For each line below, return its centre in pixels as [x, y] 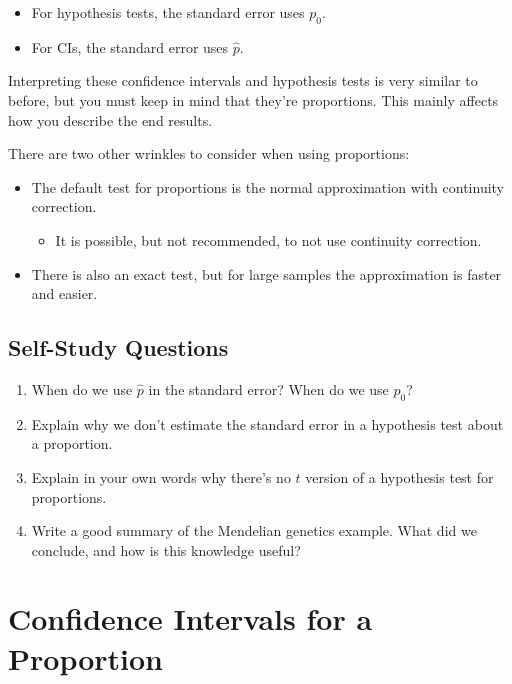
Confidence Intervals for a [190, 618]
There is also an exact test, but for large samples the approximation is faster [266, 273]
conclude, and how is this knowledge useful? [166, 549]
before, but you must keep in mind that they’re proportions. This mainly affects [253, 99]
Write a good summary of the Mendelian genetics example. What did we [254, 530]
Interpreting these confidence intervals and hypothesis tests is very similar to [243, 80]
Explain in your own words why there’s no [161, 476]
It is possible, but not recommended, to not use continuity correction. [268, 239]
